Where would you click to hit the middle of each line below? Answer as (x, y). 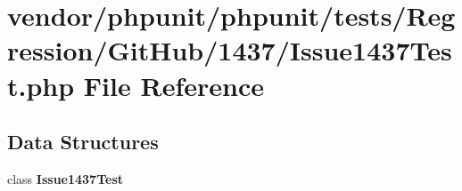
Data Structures (83, 142)
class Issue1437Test (66, 178)
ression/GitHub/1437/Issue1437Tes (230, 50)
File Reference (173, 85)
